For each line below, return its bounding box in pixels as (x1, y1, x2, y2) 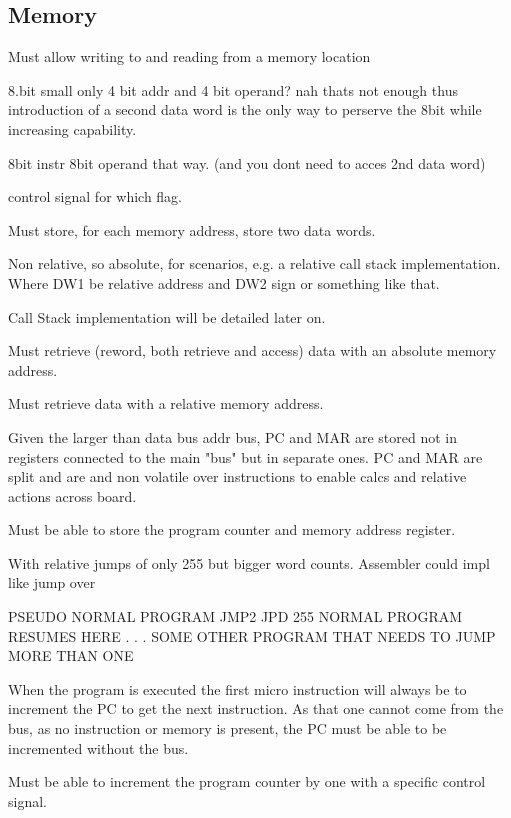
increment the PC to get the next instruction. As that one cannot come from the (8, 698, 504, 719)
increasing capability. (8, 118, 137, 139)
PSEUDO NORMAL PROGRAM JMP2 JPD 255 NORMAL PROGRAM (8, 606, 463, 627)
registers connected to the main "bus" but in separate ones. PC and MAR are (8, 446, 483, 467)
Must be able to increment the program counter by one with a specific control (8, 771, 486, 792)
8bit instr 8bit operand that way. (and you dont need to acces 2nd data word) (8, 152, 486, 173)
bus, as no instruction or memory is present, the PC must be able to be (8, 718, 447, 739)
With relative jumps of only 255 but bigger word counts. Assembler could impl (8, 552, 490, 573)
